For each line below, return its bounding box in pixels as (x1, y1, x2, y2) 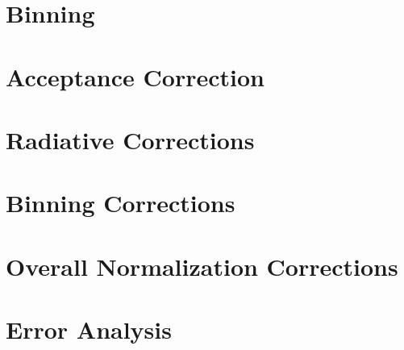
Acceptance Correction (6, 60, 264, 93)
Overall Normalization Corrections (6, 249, 398, 282)
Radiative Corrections (6, 123, 255, 156)
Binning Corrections (6, 186, 235, 219)
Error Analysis (6, 313, 172, 346)
